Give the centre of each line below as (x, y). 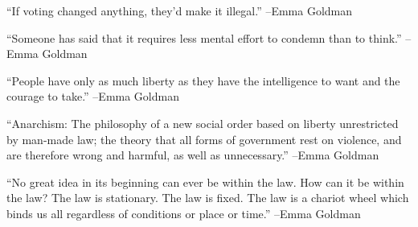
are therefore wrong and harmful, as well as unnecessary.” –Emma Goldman (193, 155)
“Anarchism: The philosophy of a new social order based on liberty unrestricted (203, 123)
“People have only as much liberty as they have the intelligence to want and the (203, 80)
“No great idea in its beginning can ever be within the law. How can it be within (205, 182)
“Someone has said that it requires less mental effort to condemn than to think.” (204, 37)
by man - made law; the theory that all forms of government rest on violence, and (204, 139)
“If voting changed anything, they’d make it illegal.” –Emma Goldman (180, 10)
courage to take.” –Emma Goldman (93, 96)
